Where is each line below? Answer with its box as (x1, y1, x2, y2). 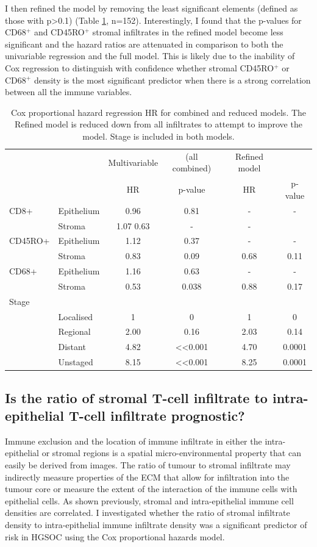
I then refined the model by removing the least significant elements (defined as (5, 2, 298, 14)
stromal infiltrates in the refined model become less (92, 26, 283, 38)
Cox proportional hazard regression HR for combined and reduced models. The (10, 105, 307, 118)
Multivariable (108, 156, 158, 168)
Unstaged (58, 356, 93, 368)
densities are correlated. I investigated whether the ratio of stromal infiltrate (5, 506, 290, 519)
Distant (58, 340, 86, 353)
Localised (58, 310, 93, 323)
